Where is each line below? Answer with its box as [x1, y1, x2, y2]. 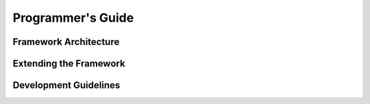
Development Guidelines [12, 80, 121, 91]
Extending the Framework [12, 58, 126, 69]
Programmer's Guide [12, 10, 134, 25]
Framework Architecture [12, 36, 120, 48]
